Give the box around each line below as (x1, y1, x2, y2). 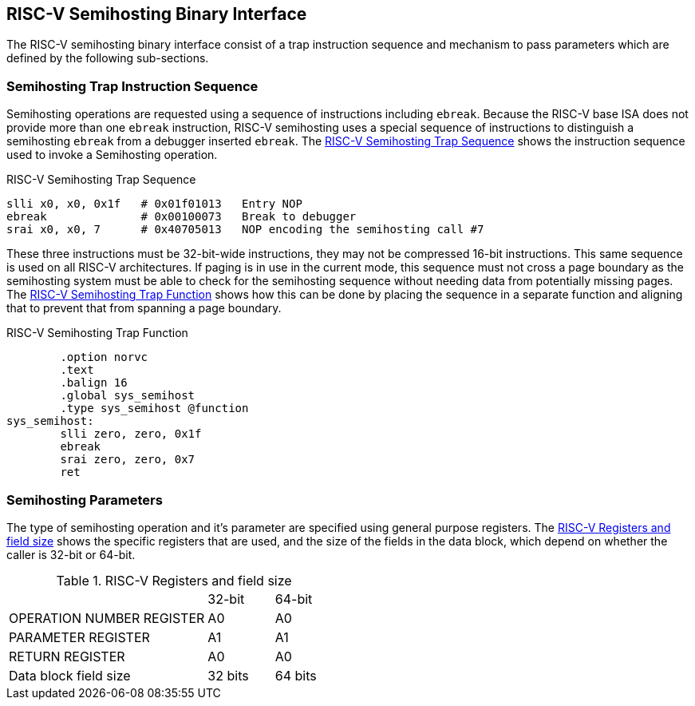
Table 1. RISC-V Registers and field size (56, 572, 292, 589)
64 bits (274, 667, 317, 684)
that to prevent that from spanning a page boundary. (6, 301, 282, 315)
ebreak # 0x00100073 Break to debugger (6, 210, 357, 224)
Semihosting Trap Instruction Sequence (6, 77, 259, 94)
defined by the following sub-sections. (6, 51, 209, 65)
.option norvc (60, 351, 148, 364)
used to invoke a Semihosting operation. (6, 148, 218, 162)
